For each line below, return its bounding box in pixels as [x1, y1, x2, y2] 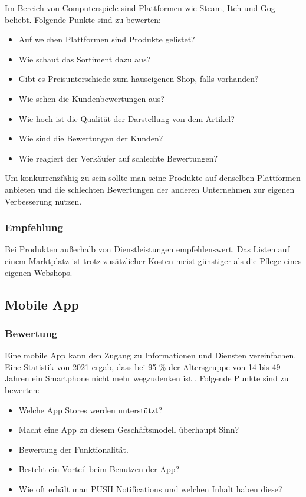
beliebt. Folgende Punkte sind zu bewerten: [5, 13, 161, 25]
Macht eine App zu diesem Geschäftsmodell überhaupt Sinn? [18, 423, 239, 436]
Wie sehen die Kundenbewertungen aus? [18, 92, 164, 104]
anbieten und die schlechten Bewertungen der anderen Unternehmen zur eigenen [5, 183, 295, 195]
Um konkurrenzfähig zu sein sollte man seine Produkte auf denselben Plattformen [5, 172, 301, 184]
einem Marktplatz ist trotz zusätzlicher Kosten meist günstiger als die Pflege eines [5, 254, 302, 266]
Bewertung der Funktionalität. [18, 443, 129, 455]
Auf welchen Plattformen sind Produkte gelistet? [18, 33, 195, 45]
